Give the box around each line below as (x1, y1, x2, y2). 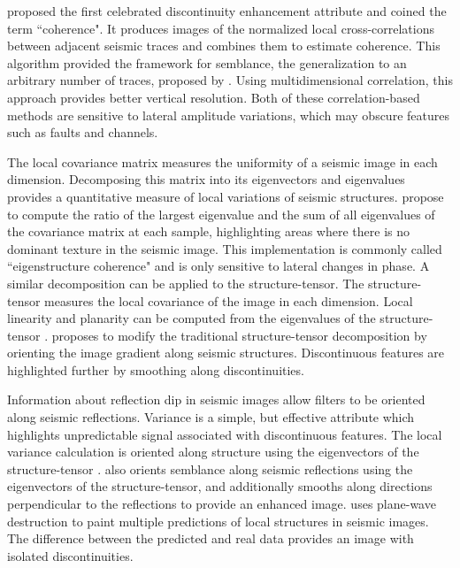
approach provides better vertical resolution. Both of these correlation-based (7, 88, 420, 106)
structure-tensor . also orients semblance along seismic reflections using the (7, 459, 413, 478)
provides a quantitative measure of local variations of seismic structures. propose (7, 187, 444, 205)
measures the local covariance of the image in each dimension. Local (44, 291, 413, 310)
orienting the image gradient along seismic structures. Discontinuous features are (7, 343, 445, 362)
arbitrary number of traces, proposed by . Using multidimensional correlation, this (7, 71, 453, 89)
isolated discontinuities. (7, 546, 134, 564)
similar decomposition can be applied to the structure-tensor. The (7, 273, 364, 292)
